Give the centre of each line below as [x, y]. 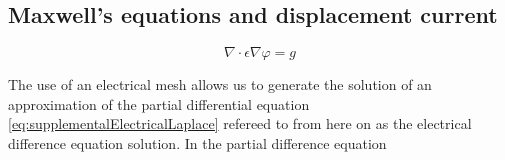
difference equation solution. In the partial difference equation [197, 142]
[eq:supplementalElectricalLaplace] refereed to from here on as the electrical [240, 123]
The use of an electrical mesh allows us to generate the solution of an [220, 84]
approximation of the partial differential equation [159, 103]
